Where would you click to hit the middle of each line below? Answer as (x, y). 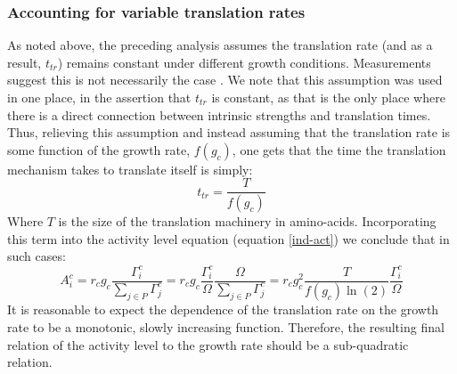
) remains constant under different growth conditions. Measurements (244, 62)
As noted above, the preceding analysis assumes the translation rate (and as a (220, 45)
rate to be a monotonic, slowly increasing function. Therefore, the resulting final (226, 327)
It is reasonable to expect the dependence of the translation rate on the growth (223, 309)
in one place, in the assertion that (99, 97)
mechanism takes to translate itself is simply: (130, 169)
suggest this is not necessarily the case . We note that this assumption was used (225, 80)
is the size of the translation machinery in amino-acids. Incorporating (247, 221)
